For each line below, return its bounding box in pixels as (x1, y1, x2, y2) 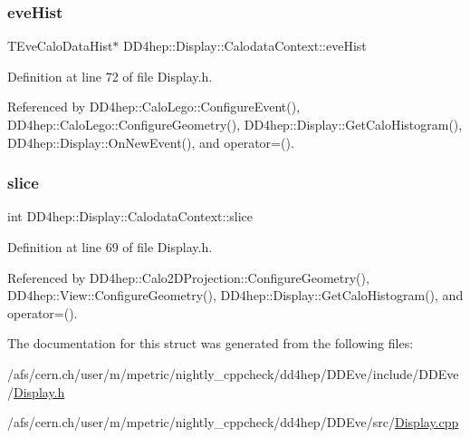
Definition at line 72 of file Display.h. (7, 66, 213, 85)
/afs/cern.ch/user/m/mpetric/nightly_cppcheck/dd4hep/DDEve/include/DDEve (7, 364, 459, 383)
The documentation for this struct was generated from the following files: (7, 334, 414, 353)
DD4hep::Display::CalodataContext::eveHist (123, 36, 367, 55)
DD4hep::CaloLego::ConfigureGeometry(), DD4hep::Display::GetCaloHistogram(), (7, 115, 463, 133)
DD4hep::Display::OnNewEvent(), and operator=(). (7, 132, 294, 151)
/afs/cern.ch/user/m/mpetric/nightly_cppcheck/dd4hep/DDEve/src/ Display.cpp (7, 413, 459, 432)
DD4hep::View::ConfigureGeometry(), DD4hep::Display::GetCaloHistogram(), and (7, 286, 464, 305)
